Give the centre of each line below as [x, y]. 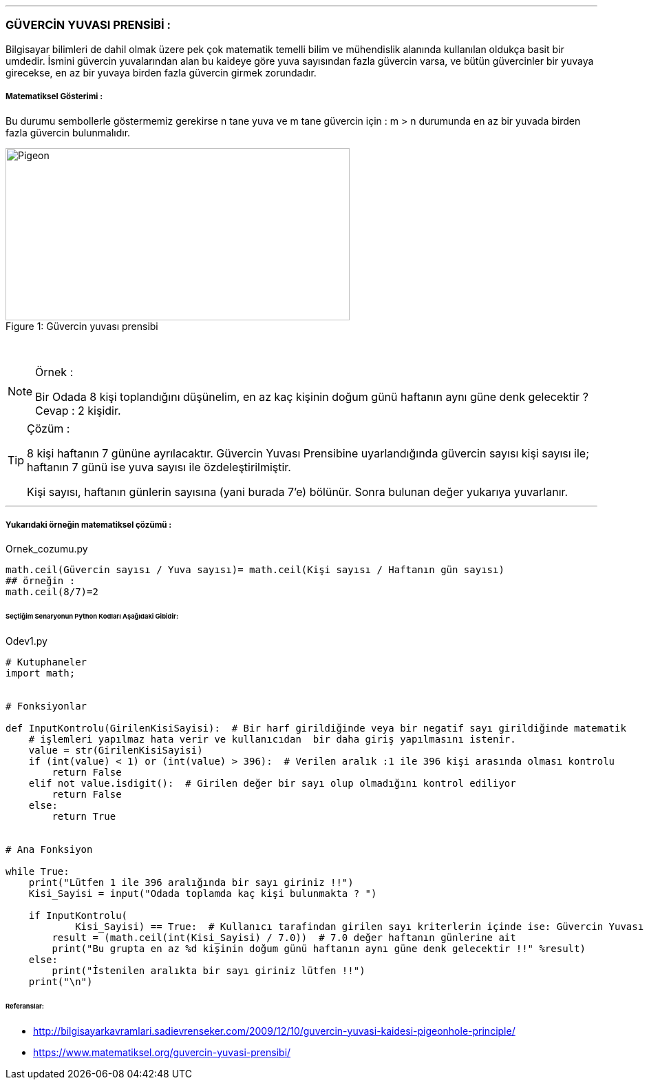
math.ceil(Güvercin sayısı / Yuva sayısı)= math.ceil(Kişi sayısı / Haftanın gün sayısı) [255, 570]
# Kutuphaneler [46, 662]
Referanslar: [25, 1006]
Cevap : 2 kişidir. [78, 410]
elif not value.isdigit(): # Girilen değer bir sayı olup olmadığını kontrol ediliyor [272, 783]
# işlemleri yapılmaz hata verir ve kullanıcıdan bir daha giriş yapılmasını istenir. [272, 739]
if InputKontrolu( [78, 916]
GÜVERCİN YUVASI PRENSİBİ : [88, 25]
